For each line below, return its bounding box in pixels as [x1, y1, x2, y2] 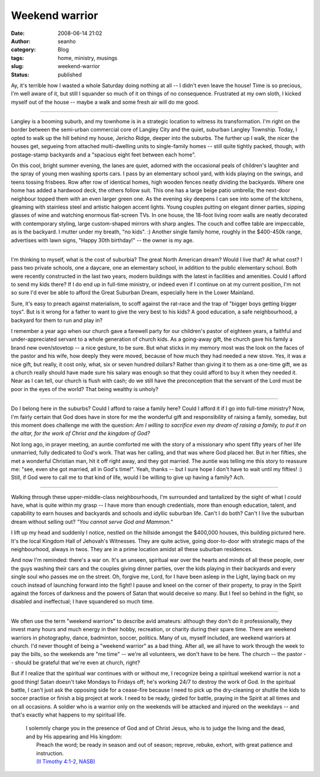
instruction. [36, 750, 64, 757]
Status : [11, 71, 30, 78]
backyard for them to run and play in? [11, 316, 103, 324]
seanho [57, 37, 76, 44]
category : [11, 46, 36, 53]
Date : [11, 30, 25, 37]
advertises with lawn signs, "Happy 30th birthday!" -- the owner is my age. [11, 236, 194, 244]
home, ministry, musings [57, 54, 118, 62]
